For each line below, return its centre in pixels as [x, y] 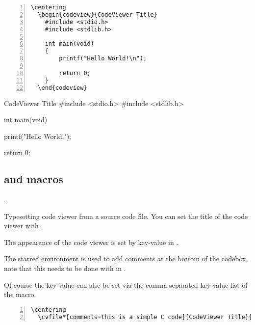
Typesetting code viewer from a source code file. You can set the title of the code [126, 216]
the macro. [20, 294]
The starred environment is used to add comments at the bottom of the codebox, [126, 258]
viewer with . [24, 226]
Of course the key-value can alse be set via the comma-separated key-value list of [126, 284]
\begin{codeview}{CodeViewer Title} [98, 14]
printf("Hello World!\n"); [103, 59]
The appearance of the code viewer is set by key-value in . [91, 242]
